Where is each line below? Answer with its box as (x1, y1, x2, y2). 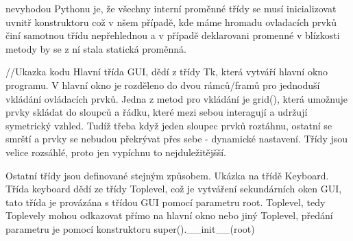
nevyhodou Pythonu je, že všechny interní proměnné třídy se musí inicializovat (5, 1, 337, 15)
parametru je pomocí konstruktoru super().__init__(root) (5, 221, 255, 236)
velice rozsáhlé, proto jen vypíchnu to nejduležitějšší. (5, 144, 226, 159)
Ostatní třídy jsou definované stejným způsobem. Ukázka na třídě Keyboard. (5, 168, 329, 182)
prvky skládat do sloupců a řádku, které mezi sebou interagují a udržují (5, 105, 308, 119)
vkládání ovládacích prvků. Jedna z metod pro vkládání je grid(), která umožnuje (5, 91, 348, 105)
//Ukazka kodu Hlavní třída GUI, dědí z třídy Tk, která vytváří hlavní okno (5, 64, 328, 79)
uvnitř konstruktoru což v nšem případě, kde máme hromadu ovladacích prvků (5, 14, 337, 29)
